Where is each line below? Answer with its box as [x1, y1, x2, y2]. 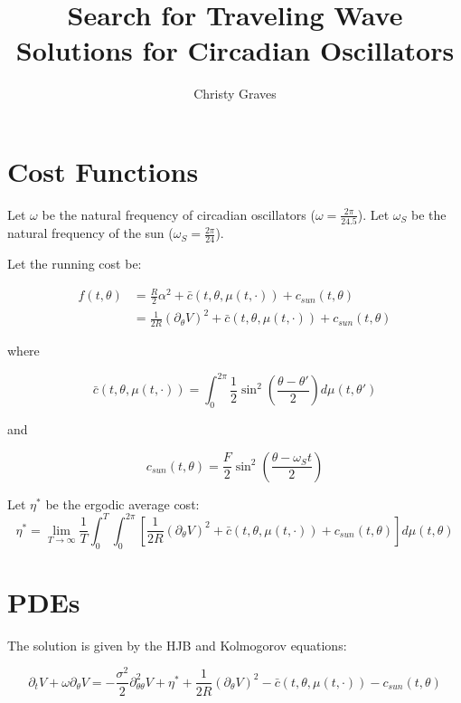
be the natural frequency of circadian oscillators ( [42, 204, 315, 223]
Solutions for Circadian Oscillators [15, 32, 455, 69]
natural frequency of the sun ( [7, 223, 174, 242]
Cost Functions [7, 152, 199, 189]
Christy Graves [193, 84, 277, 103]
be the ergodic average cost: [45, 494, 200, 513]
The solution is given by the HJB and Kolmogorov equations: [7, 635, 347, 654]
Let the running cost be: [7, 253, 142, 272]
